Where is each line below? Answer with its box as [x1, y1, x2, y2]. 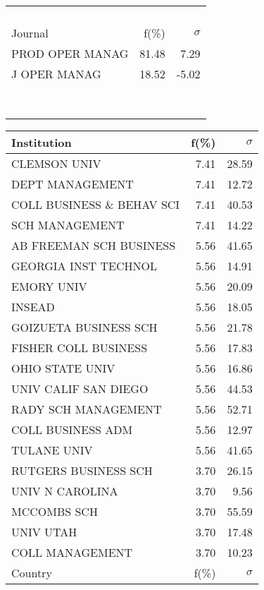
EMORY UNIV [11, 278, 87, 294]
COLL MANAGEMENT [11, 544, 133, 560]
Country [11, 565, 52, 581]
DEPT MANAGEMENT [11, 176, 134, 192]
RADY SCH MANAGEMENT [11, 401, 162, 417]
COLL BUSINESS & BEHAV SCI [11, 196, 180, 212]
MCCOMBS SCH [11, 503, 98, 519]
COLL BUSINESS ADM [11, 421, 133, 438]
